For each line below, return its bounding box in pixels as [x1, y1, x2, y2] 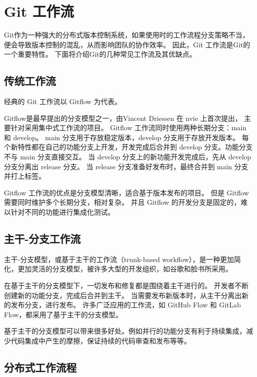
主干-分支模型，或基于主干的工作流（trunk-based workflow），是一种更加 [4, 254, 234, 264]
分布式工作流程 [4, 359, 77, 375]
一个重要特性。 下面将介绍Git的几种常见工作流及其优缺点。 [4, 49, 196, 59]
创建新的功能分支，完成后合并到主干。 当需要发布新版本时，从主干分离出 [4, 290, 242, 300]
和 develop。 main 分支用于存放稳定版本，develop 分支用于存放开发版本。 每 [4, 132, 249, 142]
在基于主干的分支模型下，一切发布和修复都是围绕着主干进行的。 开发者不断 [4, 280, 249, 291]
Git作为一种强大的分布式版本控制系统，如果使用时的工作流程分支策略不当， [4, 30, 250, 40]
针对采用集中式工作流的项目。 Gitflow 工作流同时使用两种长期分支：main [10, 122, 247, 133]
